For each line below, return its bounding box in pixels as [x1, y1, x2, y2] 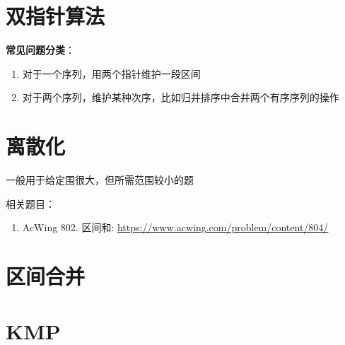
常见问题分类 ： [6, 42, 75, 57]
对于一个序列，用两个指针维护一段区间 [22, 66, 201, 81]
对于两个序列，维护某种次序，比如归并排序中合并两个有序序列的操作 [22, 90, 339, 105]
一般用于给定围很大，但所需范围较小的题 [6, 172, 194, 187]
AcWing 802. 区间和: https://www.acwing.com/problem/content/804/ [22, 220, 329, 235]
